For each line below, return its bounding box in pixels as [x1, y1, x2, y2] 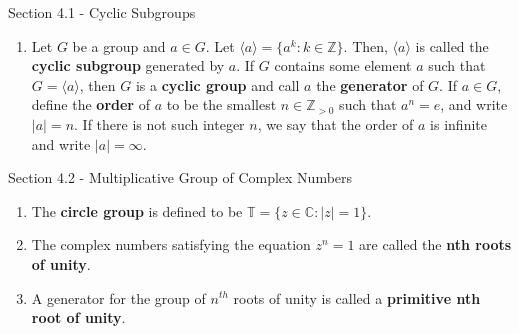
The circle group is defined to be [31, 200, 243, 221]
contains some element [274, 55, 412, 76]
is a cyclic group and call [135, 74, 300, 95]
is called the [415, 35, 489, 56]
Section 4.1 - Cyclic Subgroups [8, 2, 196, 22]
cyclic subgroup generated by [31, 55, 225, 76]
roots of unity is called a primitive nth [233, 287, 481, 308]
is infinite [430, 113, 487, 134]
